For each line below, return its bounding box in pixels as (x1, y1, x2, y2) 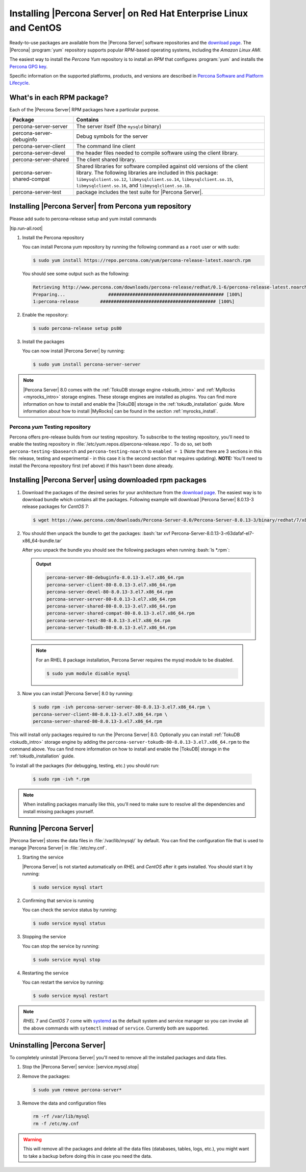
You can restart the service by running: (22, 979, 105, 985)
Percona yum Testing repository (9, 423, 91, 430)
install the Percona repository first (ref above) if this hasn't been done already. (9, 462, 174, 469)
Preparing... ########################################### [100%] (33, 291, 243, 297)
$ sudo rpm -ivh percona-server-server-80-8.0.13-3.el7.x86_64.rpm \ (33, 704, 211, 710)
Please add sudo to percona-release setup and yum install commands (9, 216, 157, 222)
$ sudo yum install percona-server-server (33, 361, 141, 368)
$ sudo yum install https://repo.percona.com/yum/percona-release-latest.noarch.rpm (33, 258, 251, 263)
